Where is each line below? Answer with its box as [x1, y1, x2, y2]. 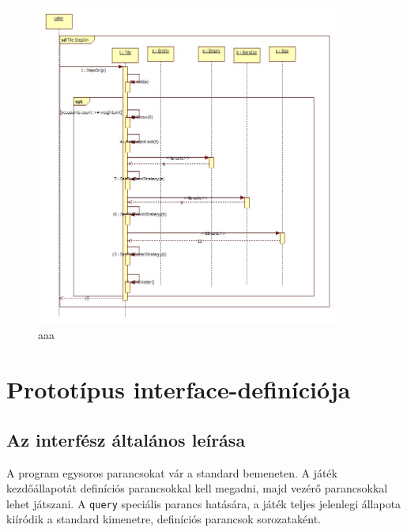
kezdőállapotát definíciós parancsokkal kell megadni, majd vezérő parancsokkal [6, 480, 388, 496]
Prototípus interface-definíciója [6, 373, 351, 406]
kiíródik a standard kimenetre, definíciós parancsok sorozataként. [6, 511, 321, 527]
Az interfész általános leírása [6, 427, 246, 451]
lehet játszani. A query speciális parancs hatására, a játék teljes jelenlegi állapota [6, 495, 401, 511]
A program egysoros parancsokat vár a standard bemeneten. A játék [6, 464, 337, 481]
